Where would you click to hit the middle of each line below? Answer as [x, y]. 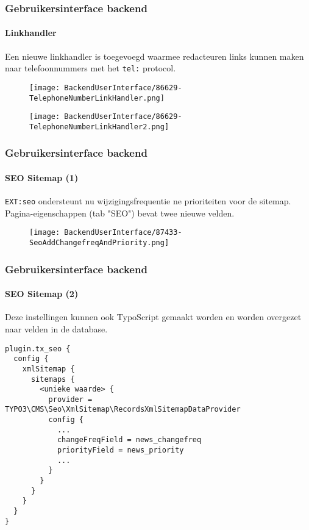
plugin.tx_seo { [38, 349]
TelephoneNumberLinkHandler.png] [97, 98]
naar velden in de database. [56, 328]
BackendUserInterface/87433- [123, 233]
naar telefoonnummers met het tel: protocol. [91, 68]
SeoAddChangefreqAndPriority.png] [99, 243]
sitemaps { [53, 379]
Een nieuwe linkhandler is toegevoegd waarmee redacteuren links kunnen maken [154, 56]
